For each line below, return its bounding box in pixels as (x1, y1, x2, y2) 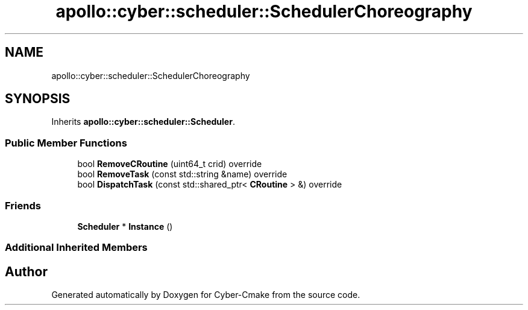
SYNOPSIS (5, 91, 71, 107)
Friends (5, 199, 41, 212)
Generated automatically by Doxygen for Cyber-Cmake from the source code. (51, 289, 360, 300)
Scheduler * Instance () (77, 221, 173, 232)
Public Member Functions (5, 136, 127, 149)
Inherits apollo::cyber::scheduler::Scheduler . (51, 116, 235, 127)
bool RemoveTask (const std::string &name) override (77, 169, 288, 180)
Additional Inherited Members (5, 241, 148, 254)
